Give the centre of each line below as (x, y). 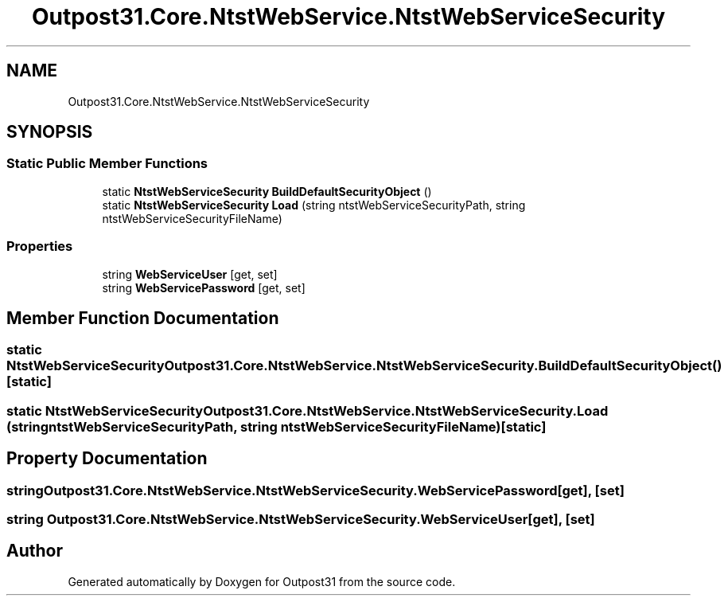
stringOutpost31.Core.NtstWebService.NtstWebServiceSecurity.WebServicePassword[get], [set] (315, 490)
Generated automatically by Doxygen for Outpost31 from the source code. (262, 581)
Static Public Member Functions (107, 164)
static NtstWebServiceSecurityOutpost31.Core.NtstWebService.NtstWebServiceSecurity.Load (308, 410)
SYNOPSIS (50, 132)
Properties (40, 246)
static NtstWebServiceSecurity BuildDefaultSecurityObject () (267, 191)
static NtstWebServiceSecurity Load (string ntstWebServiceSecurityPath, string (314, 205)
